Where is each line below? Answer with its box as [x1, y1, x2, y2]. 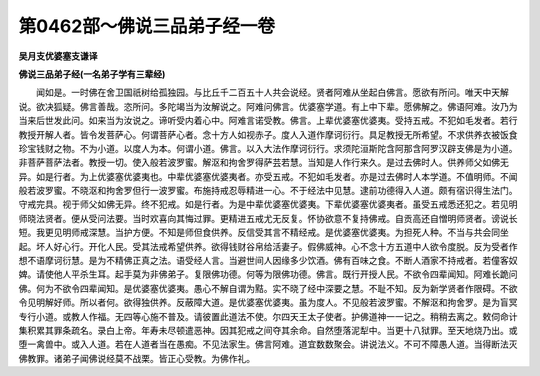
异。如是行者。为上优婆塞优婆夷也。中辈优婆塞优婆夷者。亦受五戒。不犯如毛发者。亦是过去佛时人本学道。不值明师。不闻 [18, 170, 518, 182]
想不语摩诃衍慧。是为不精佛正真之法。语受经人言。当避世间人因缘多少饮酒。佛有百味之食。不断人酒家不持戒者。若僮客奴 [18, 255, 518, 267]
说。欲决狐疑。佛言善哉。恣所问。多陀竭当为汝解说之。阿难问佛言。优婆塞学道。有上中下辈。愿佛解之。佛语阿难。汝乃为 [18, 100, 518, 112]
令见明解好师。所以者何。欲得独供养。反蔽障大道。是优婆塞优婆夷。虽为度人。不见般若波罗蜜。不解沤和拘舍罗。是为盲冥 [18, 296, 518, 309]
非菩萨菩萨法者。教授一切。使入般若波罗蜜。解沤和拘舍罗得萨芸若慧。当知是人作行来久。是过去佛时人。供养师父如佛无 [18, 156, 509, 169]
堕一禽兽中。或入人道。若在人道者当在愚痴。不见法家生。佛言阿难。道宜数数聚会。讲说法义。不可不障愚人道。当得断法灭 [18, 338, 518, 350]
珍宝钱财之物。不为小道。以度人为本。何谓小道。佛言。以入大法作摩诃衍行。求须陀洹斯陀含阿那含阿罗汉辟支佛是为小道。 [18, 142, 518, 154]
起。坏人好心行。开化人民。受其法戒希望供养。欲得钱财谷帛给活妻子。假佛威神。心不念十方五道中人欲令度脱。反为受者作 [18, 240, 518, 252]
